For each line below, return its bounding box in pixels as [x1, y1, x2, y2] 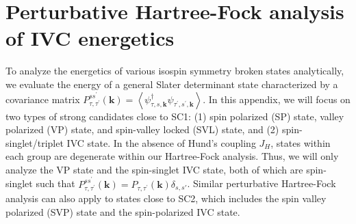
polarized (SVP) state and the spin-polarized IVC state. [5, 204, 240, 219]
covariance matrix [5, 92, 80, 106]
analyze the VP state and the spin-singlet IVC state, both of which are [5, 162, 303, 176]
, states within [270, 135, 331, 150]
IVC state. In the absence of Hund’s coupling [66, 135, 256, 150]
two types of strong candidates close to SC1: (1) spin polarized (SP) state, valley [5, 109, 344, 123]
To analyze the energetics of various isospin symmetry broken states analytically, [5, 64, 344, 78]
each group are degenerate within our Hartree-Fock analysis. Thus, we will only [5, 149, 339, 163]
